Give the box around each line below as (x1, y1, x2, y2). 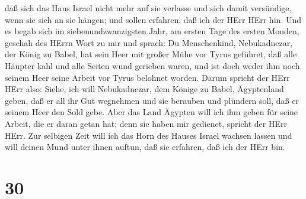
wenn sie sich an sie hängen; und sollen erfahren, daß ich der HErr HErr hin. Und (5, 13, 301, 25)
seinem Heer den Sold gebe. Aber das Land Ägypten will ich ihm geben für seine (5, 106, 298, 118)
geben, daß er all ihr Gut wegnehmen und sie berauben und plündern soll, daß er (5, 94, 299, 106)
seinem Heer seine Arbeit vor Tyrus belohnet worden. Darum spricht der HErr (5, 71, 290, 83)
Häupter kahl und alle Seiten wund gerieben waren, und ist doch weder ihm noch (5, 59, 300, 71)
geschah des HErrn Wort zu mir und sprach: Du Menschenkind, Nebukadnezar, (5, 36, 293, 48)
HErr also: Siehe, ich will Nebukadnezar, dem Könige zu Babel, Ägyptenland (5, 83, 284, 95)
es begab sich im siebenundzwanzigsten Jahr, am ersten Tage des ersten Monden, (5, 25, 299, 37)
